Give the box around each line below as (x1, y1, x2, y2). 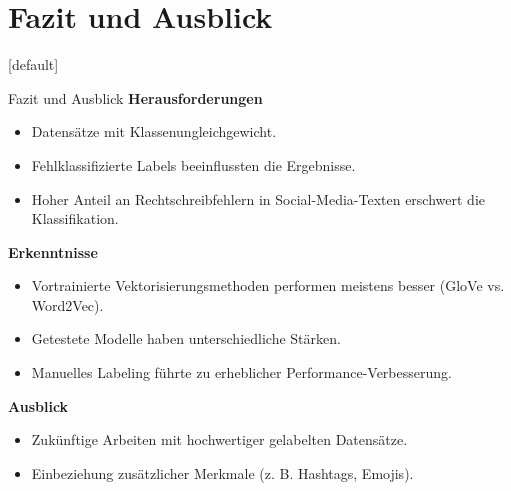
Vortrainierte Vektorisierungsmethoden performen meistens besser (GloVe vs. (31, 275, 505, 296)
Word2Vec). (31, 294, 104, 315)
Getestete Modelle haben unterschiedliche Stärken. (31, 328, 341, 349)
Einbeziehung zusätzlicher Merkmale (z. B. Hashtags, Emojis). (31, 462, 414, 483)
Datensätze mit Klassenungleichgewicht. (31, 121, 277, 142)
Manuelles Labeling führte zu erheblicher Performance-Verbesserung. (31, 362, 452, 383)
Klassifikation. (31, 208, 119, 229)
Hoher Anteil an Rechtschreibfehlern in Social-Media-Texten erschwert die (31, 188, 485, 209)
